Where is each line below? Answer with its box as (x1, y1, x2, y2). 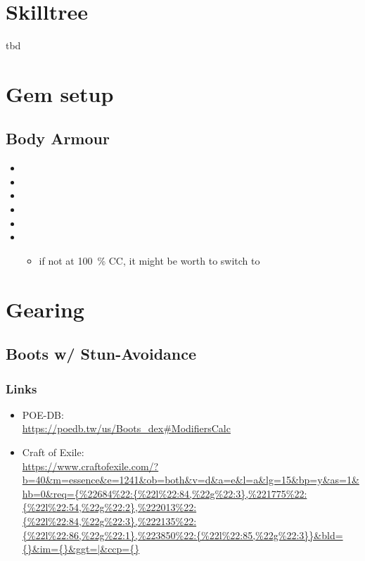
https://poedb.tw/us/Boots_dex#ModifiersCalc (22, 421, 231, 436)
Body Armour (6, 127, 110, 149)
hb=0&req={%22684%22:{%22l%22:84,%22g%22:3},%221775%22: (22, 486, 307, 500)
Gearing (6, 294, 84, 323)
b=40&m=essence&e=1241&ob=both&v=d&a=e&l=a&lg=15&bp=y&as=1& (22, 472, 359, 487)
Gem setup (6, 79, 114, 108)
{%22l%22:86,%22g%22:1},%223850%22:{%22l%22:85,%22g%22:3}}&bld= (22, 527, 343, 542)
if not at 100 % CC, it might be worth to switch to (39, 253, 260, 267)
